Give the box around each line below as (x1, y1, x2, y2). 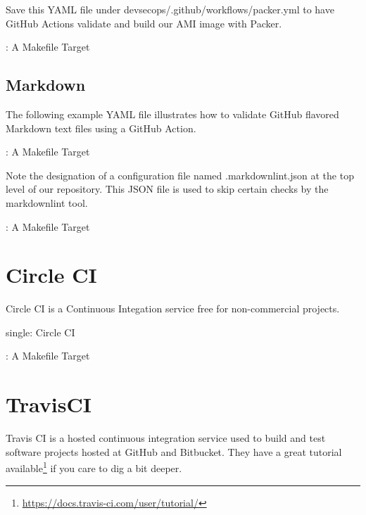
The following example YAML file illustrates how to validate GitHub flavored (6, 106, 339, 121)
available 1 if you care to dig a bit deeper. (6, 459, 182, 476)
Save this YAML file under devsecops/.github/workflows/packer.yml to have (6, 2, 334, 16)
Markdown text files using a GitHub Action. (6, 120, 196, 135)
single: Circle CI (6, 324, 75, 339)
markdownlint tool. (6, 195, 88, 210)
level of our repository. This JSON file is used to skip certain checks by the (6, 182, 329, 196)
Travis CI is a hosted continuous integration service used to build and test (6, 431, 326, 445)
